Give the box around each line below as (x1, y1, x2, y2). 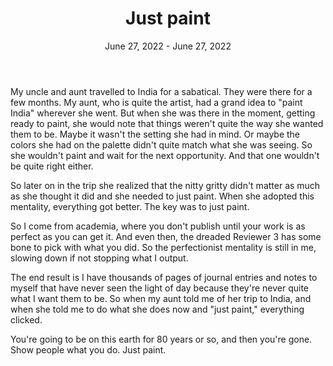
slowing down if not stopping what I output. (10, 252, 189, 264)
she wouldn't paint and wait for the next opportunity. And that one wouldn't (10, 149, 320, 161)
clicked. (10, 313, 43, 326)
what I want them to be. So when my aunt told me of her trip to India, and (10, 292, 312, 304)
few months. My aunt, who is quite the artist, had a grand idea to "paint (10, 96, 303, 108)
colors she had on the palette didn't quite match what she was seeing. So (10, 138, 313, 151)
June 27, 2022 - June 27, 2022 (104, 40, 232, 52)
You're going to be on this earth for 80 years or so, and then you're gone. (10, 333, 313, 345)
